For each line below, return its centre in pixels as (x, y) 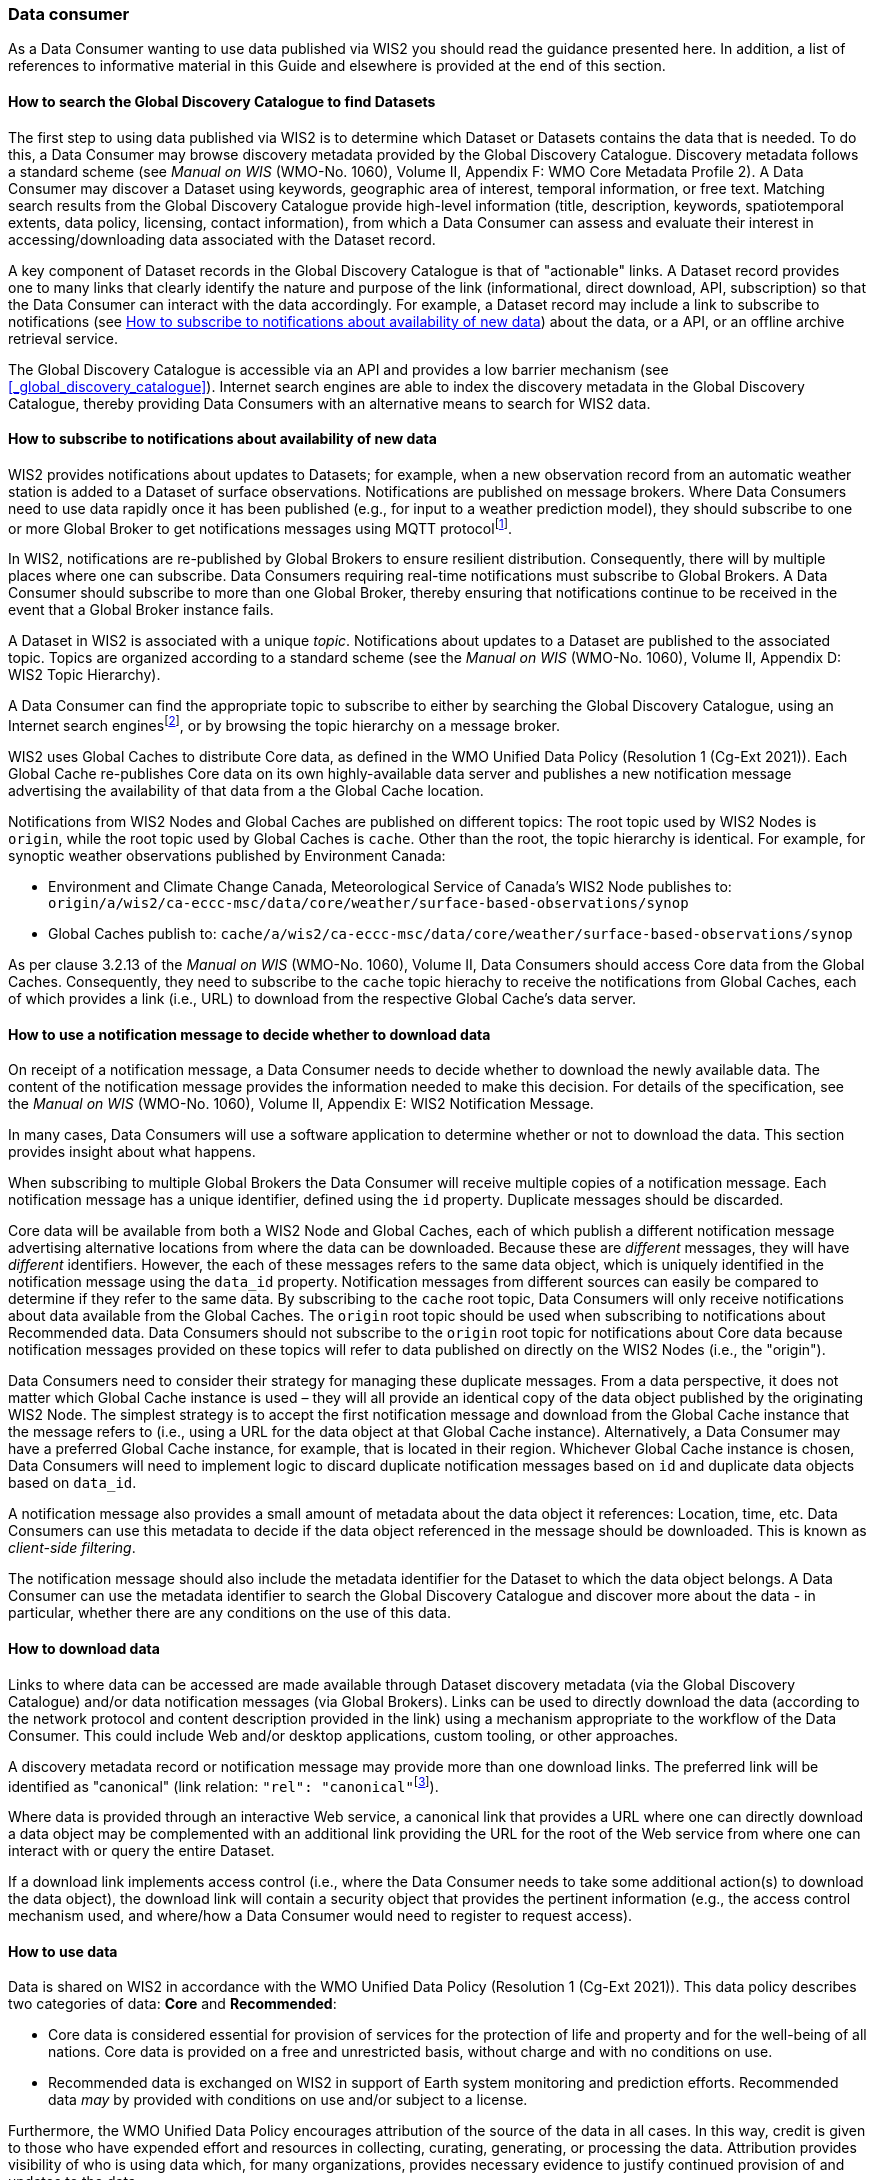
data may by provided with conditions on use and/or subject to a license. (288, 2100)
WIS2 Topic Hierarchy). (84, 675)
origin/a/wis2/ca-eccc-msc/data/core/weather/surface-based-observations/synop (368, 903)
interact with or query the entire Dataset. (141, 1851)
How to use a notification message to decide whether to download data (249, 1034)
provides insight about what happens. (132, 1152)
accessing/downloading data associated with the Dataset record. (222, 239)
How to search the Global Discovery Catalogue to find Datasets (222, 101)
